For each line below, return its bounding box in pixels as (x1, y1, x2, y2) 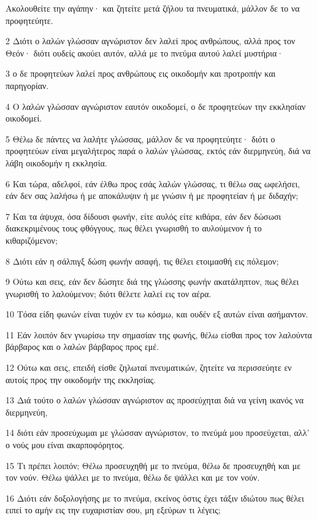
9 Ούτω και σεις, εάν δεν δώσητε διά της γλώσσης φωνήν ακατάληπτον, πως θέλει (6, 275, 299, 288)
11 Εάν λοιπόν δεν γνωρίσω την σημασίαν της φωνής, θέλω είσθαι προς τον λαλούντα (6, 328, 312, 341)
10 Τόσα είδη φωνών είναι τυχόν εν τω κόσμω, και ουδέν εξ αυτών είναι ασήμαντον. (6, 308, 308, 320)
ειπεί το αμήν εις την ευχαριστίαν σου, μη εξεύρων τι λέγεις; (6, 503, 221, 516)
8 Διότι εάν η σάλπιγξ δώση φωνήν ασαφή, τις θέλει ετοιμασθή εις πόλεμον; (6, 254, 279, 267)
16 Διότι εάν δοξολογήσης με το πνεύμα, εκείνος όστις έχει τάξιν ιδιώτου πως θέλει (6, 491, 304, 504)
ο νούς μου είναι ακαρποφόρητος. (6, 438, 125, 451)
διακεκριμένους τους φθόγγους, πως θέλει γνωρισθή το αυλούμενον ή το (6, 222, 262, 235)
